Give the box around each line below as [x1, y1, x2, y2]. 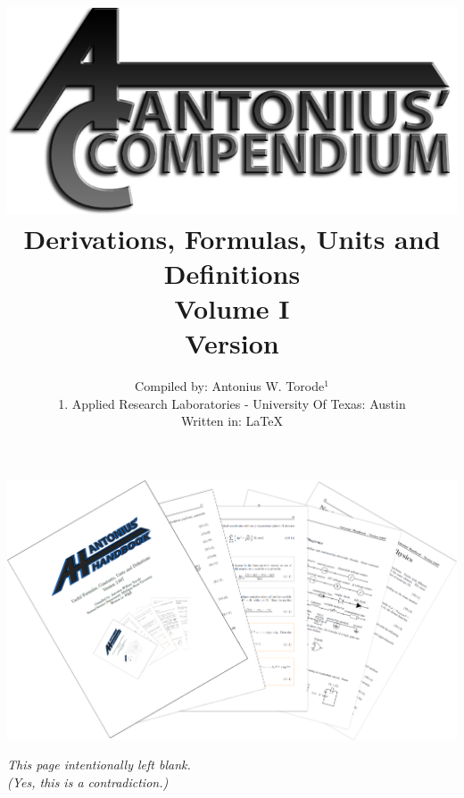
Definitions [163, 254, 301, 291]
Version [185, 325, 279, 362]
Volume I [174, 290, 290, 327]
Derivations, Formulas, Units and [23, 220, 441, 256]
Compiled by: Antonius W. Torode [135, 377, 325, 395]
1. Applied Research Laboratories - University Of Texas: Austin [58, 394, 406, 412]
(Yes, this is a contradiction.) [7, 772, 169, 791]
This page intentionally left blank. [7, 755, 191, 774]
